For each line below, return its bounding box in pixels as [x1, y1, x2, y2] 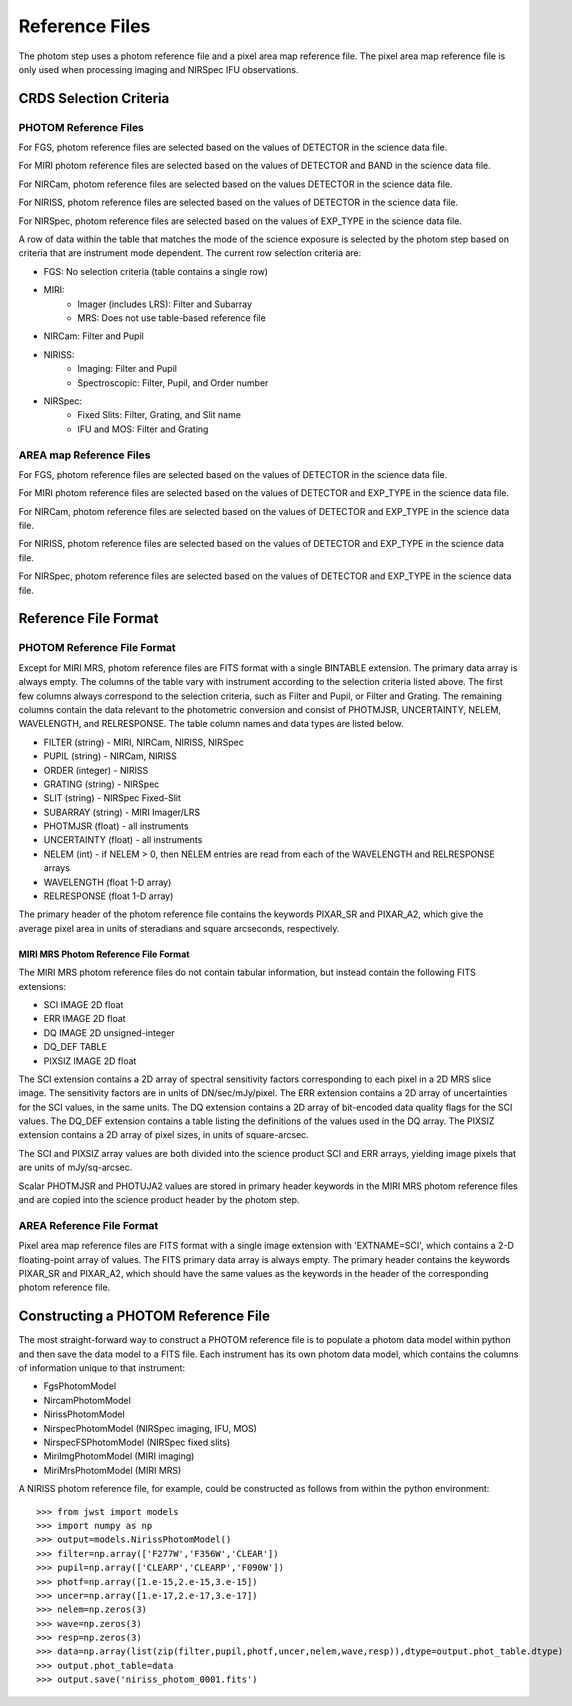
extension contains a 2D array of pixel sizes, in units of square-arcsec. [18, 1129, 309, 1141]
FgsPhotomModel [43, 1380, 117, 1392]
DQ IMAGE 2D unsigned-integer [43, 1026, 175, 1039]
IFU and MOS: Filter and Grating [77, 423, 209, 435]
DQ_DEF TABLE [43, 1041, 107, 1053]
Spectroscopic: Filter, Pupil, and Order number [77, 376, 269, 389]
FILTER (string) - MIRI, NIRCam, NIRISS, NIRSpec [43, 736, 244, 748]
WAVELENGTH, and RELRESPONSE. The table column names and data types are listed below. [18, 718, 404, 730]
